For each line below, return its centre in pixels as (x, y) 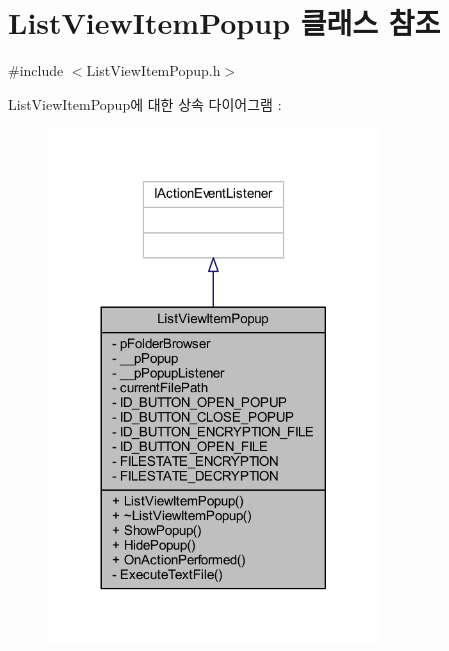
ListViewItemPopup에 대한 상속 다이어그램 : (145, 103)
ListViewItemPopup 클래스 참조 (224, 22)
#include (36, 70)
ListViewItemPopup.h (153, 70)
